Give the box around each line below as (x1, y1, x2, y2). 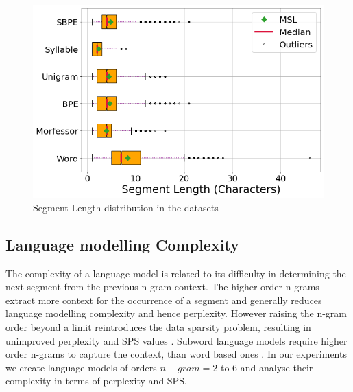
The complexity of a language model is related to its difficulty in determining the (5, 266, 346, 280)
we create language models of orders (5, 360, 157, 374)
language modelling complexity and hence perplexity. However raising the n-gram (5, 306, 348, 321)
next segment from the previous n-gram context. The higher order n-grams (5, 279, 319, 294)
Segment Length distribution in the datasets (33, 200, 219, 214)
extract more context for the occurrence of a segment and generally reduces (5, 292, 322, 307)
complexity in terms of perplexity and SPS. (5, 373, 187, 388)
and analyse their (240, 360, 313, 374)
